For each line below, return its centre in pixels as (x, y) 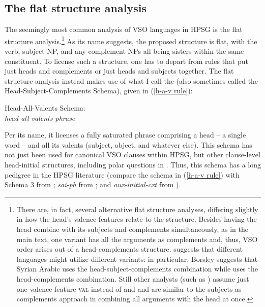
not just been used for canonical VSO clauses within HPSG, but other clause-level (132, 155)
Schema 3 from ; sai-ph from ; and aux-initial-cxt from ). (93, 184)
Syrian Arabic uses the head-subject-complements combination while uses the (137, 269)
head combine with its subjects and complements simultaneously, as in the (132, 229)
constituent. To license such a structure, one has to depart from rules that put (126, 61)
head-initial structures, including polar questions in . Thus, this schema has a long (133, 164)
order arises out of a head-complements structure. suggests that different (129, 249)
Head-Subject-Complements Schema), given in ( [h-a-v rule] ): (99, 91)
